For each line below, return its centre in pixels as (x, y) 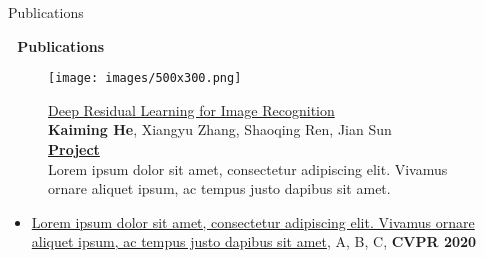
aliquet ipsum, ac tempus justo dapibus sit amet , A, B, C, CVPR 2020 (254, 241)
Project (74, 149)
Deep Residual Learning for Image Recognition (191, 109)
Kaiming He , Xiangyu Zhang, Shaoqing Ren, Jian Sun (220, 129)
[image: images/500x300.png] (145, 78)
